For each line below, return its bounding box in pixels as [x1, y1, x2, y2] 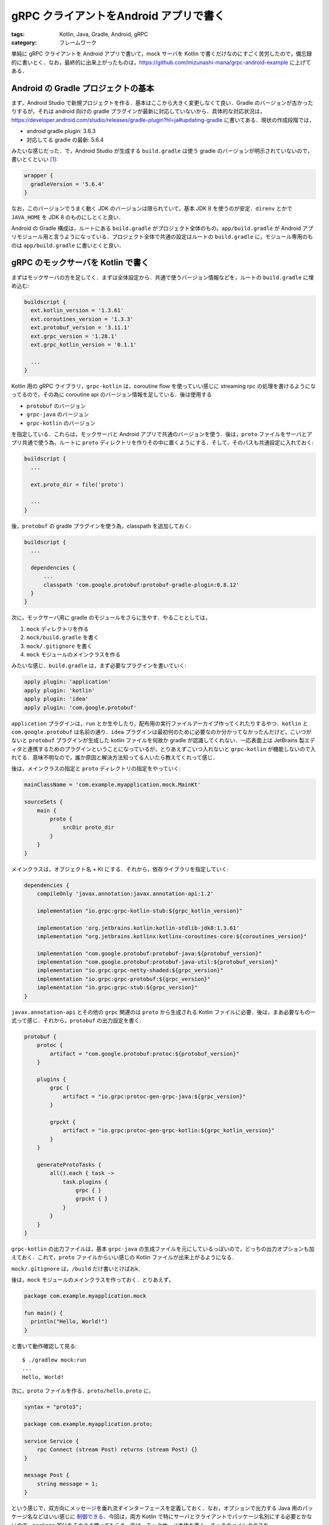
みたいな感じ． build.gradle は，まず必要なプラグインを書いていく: [11, 662, 186, 669]
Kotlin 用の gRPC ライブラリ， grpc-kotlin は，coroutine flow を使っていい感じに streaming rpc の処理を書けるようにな [11, 382, 316, 390]
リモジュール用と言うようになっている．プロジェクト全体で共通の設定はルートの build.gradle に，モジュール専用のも [11, 233, 313, 240]
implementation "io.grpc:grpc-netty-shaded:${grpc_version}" [37, 967, 224, 974]
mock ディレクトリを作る [26, 625, 89, 633]
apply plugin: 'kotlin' [24, 687, 96, 694]
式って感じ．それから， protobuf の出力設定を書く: [11, 1017, 141, 1024]
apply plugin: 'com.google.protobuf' [24, 704, 137, 711]
